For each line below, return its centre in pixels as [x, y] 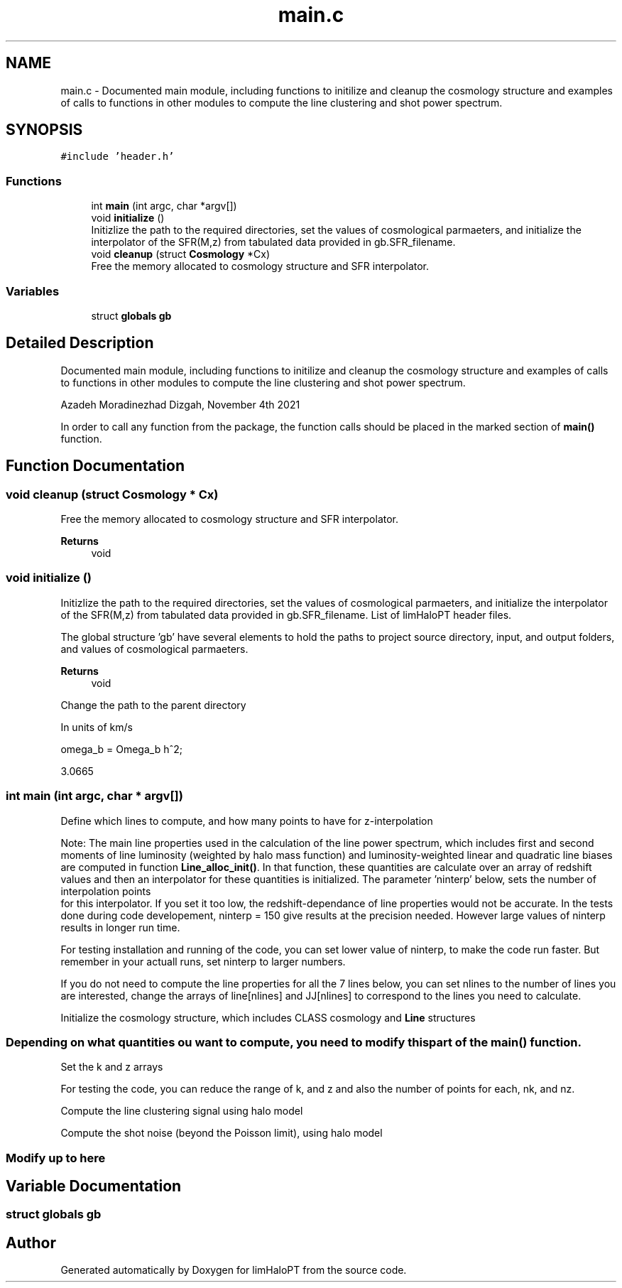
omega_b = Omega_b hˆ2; [121, 749]
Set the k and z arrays [112, 1067]
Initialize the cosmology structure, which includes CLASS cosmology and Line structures [268, 1017]
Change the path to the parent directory [153, 705]
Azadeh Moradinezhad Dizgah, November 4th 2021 [180, 404]
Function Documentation [95, 466]
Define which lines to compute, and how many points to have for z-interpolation [247, 821]
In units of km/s [97, 727]
